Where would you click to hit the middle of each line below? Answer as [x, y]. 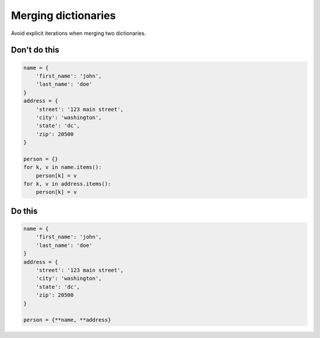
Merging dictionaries [63, 15]
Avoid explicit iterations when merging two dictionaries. [79, 33]
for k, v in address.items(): [67, 184]
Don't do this [35, 50]
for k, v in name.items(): [63, 167]
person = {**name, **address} [67, 320]
